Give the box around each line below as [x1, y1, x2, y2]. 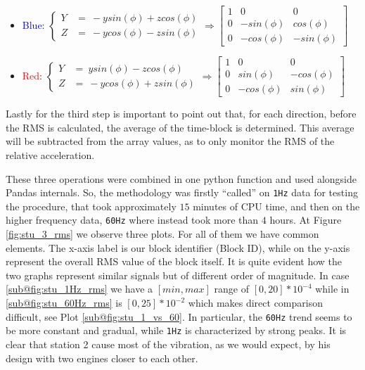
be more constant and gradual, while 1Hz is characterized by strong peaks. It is [6, 323, 347, 338]
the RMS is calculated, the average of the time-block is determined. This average [6, 120, 354, 134]
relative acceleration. [6, 147, 95, 162]
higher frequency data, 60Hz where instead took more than [6, 212, 259, 227]
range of [214, 281, 250, 296]
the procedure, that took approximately [6, 198, 177, 213]
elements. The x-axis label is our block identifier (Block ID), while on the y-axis [6, 240, 350, 255]
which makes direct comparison [188, 295, 323, 310]
